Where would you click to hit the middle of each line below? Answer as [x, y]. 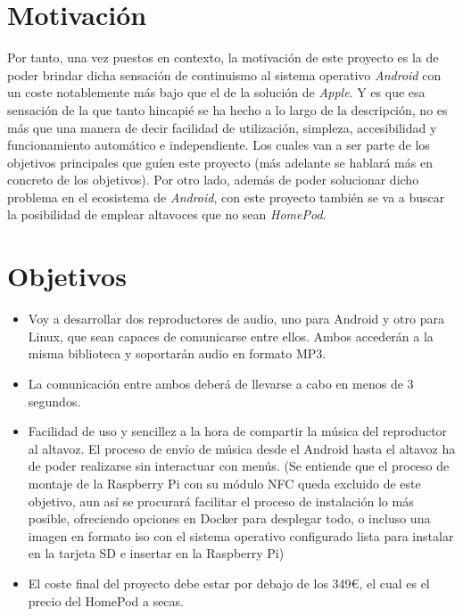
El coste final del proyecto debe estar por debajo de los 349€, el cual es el [229, 583]
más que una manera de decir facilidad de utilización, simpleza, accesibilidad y [222, 127]
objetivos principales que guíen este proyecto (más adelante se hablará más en [220, 162]
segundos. [54, 401]
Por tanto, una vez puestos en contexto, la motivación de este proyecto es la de [223, 57]
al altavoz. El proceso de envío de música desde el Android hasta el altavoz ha [242, 448]
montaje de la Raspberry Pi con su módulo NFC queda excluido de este [224, 483]
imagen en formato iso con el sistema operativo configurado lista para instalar [241, 535]
